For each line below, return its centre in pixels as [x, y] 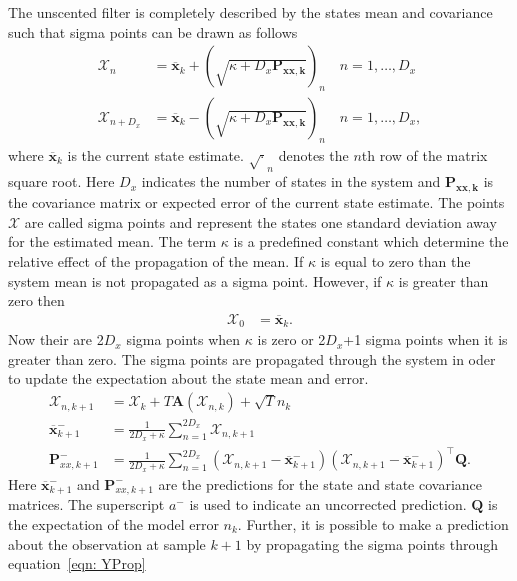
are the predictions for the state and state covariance [320, 483]
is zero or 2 [291, 339]
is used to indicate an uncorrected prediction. [328, 504]
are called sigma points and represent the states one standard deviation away [260, 221]
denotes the [313, 154]
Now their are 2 [56, 339]
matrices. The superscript [86, 504]
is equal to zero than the [395, 260]
